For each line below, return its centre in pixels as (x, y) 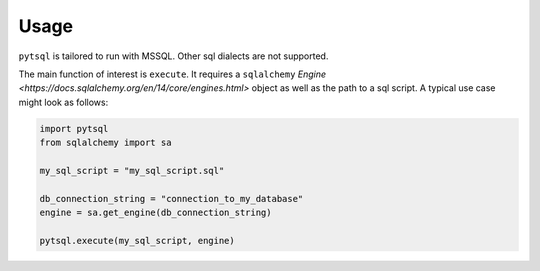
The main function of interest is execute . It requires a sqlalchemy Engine (172, 74)
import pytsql (74, 128)
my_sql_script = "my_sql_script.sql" (132, 170)
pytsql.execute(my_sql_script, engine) (137, 240)
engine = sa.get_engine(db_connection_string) (155, 213)
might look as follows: (63, 102)
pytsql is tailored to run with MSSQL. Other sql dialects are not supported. (173, 56)
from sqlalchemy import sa (105, 143)
